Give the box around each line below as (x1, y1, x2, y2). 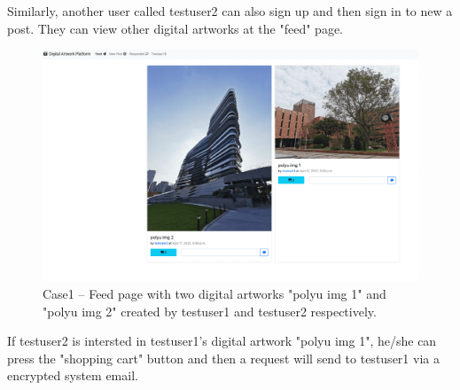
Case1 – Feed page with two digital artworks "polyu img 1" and (43, 285, 386, 303)
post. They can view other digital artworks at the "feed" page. (7, 19, 344, 37)
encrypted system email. (7, 366, 138, 385)
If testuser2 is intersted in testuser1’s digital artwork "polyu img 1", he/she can (7, 331, 437, 350)
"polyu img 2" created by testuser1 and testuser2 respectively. (43, 301, 377, 320)
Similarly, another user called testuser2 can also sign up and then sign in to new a (7, 2, 453, 19)
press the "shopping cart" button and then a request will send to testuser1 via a (7, 348, 440, 367)
